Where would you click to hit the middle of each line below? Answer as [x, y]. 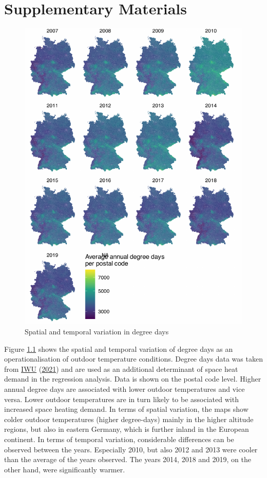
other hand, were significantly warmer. [65, 469]
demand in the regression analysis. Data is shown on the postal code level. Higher [133, 379]
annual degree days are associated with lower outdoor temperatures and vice [125, 389]
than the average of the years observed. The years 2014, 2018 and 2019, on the [128, 459]
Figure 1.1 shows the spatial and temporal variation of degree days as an [119, 348]
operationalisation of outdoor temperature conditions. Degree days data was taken [133, 359]
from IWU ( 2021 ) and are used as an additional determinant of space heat [121, 369]
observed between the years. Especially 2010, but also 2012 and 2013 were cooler [131, 449]
